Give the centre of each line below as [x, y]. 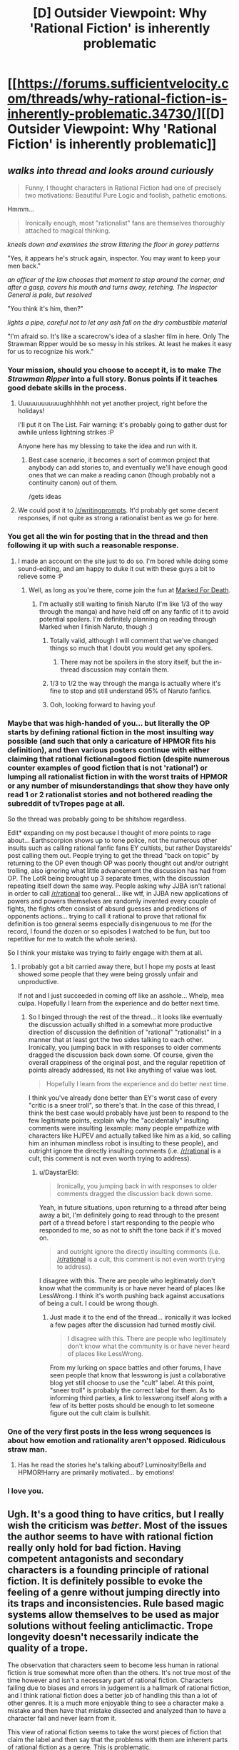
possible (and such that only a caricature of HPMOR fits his [112, 741]
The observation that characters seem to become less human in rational [113, 1665]
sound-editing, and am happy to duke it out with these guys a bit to [116, 568]
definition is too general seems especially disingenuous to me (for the [110, 924]
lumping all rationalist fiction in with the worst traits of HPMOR [118, 777]
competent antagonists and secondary [96, 1558]
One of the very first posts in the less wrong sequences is [110, 1431]
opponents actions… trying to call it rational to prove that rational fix [107, 916]
